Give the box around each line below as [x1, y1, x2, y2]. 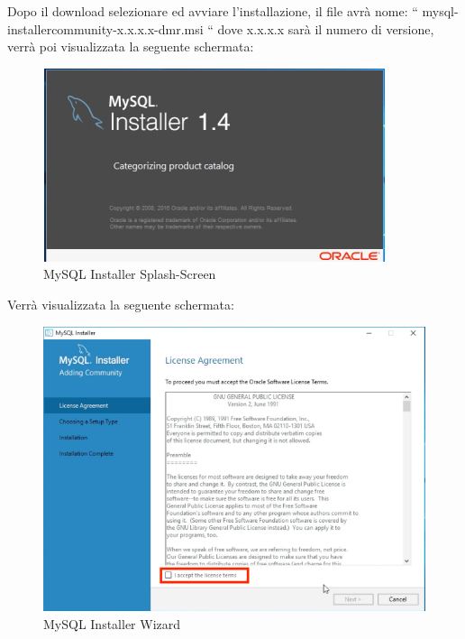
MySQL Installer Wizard [43, 614, 181, 633]
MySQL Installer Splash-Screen [43, 264, 216, 283]
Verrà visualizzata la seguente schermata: [7, 294, 234, 313]
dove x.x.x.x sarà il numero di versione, [217, 19, 434, 38]
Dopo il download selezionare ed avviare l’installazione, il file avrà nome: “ [7, 2, 418, 20]
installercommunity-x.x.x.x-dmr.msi [7, 19, 204, 38]
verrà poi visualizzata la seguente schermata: [7, 37, 254, 56]
